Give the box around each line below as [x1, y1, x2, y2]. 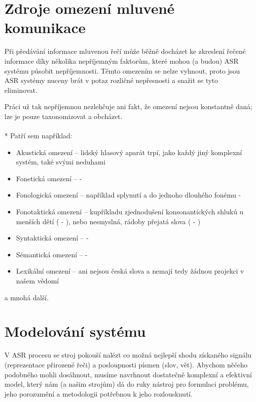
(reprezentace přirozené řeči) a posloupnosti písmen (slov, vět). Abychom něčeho [4, 359, 248, 369]
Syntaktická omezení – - [16, 233, 89, 243]
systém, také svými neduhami [16, 157, 106, 167]
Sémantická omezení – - [16, 249, 88, 259]
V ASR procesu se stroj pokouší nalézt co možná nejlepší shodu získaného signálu [4, 350, 252, 360]
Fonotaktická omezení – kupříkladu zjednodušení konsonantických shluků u [16, 206, 244, 217]
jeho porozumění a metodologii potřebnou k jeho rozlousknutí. [4, 388, 193, 399]
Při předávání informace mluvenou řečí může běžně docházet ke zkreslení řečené [4, 46, 246, 56]
